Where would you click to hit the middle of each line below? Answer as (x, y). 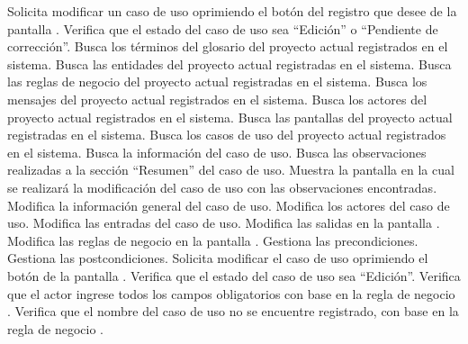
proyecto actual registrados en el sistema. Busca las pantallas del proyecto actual (230, 117)
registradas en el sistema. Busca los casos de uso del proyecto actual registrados (227, 135)
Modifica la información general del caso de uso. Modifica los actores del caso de (229, 205)
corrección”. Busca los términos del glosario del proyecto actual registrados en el (228, 46)
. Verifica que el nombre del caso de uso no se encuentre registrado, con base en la (233, 311)
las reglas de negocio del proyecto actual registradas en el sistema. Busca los (217, 81)
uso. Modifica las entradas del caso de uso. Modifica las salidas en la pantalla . (224, 223)
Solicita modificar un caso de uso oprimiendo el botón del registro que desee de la (232, 11)
